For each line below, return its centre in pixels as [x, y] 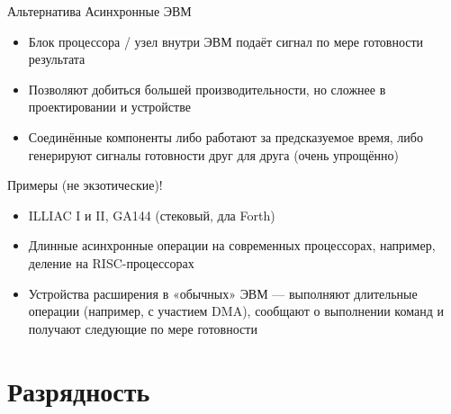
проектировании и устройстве [109, 107]
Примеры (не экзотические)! [85, 185]
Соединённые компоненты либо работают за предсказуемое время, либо [225, 136]
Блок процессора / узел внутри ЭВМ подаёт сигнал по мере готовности [226, 41]
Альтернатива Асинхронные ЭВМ [99, 11]
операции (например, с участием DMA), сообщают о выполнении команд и [236, 311]
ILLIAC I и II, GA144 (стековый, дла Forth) [152, 215]
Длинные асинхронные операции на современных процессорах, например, [232, 245]
